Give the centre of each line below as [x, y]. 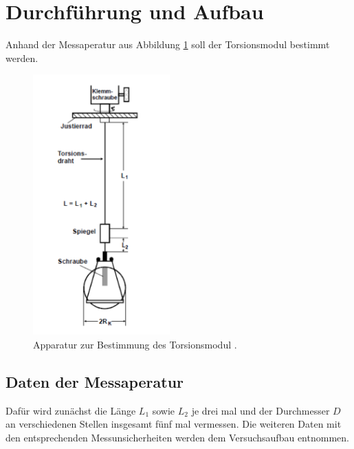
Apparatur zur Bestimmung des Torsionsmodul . [135, 344]
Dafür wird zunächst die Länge [71, 410]
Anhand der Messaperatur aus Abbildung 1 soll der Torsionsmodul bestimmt [168, 44]
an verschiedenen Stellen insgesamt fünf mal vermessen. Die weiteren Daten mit [174, 424]
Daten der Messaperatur [95, 381]
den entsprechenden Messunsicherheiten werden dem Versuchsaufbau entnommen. [177, 437]
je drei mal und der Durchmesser [261, 410]
